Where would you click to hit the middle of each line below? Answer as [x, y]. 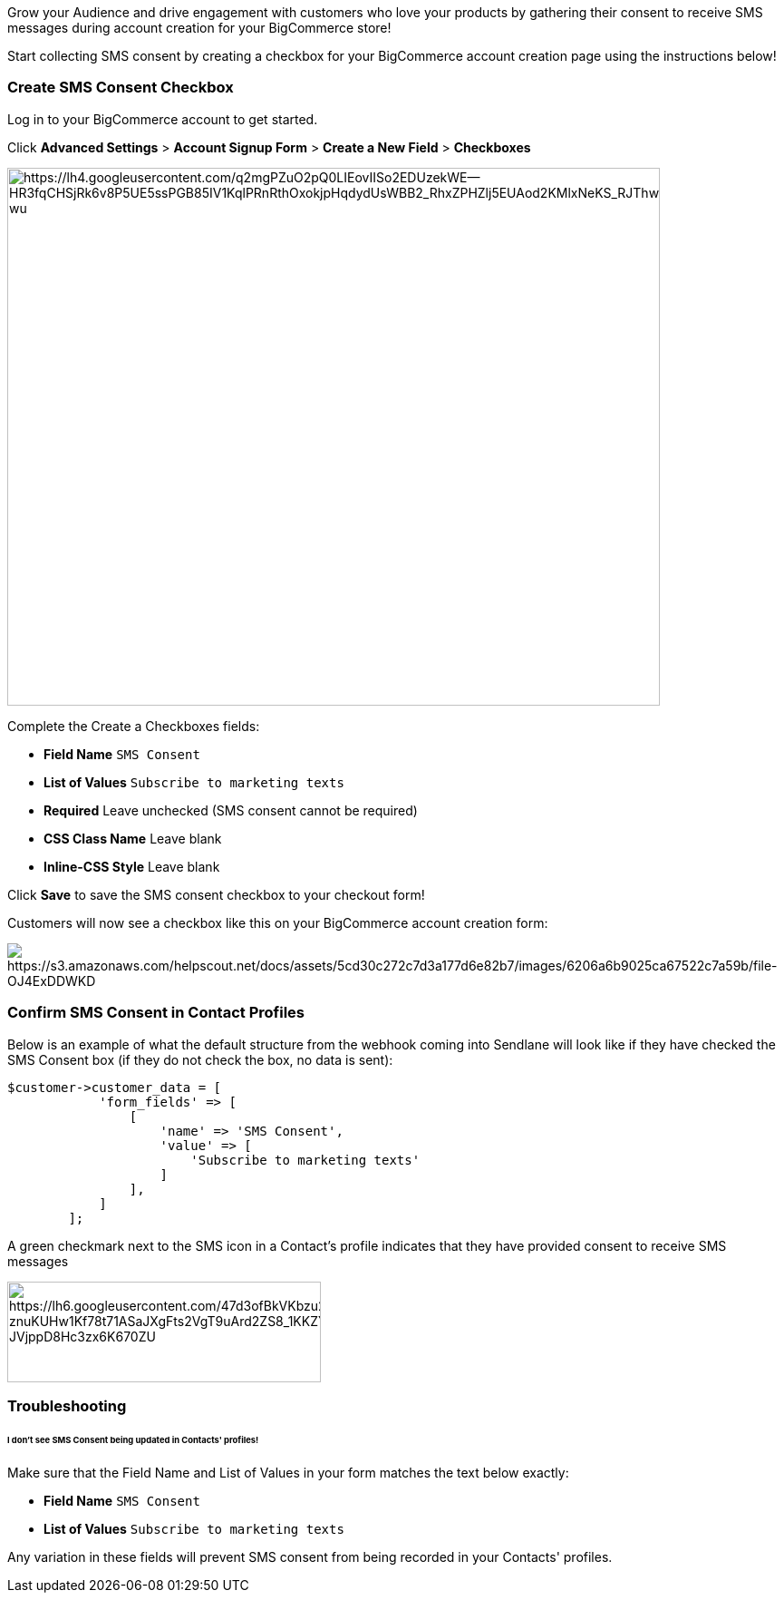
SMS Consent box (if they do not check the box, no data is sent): [200, 1059]
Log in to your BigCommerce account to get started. [163, 119]
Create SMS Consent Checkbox [121, 88]
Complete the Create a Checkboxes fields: [134, 726]
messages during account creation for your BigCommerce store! [199, 28]
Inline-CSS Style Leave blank [132, 866]
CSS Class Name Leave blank [133, 838]
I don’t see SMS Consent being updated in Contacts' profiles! [133, 1439]
